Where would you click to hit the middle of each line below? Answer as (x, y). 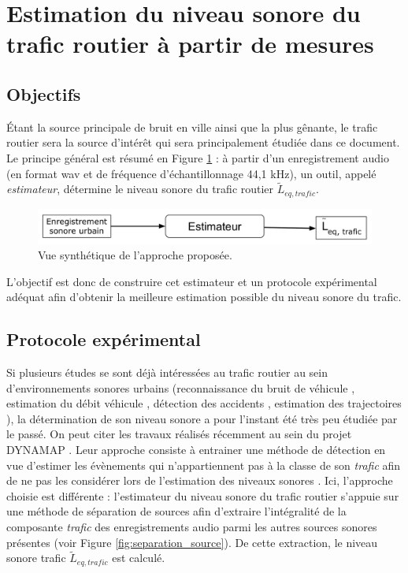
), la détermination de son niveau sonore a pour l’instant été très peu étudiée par (202, 418)
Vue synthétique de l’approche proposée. (135, 255)
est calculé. (139, 558)
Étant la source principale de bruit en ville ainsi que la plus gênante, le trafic (192, 127)
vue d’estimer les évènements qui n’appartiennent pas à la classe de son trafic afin (204, 465)
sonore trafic (36, 558)
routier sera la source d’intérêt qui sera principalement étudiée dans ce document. (203, 142)
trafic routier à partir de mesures (190, 44)
